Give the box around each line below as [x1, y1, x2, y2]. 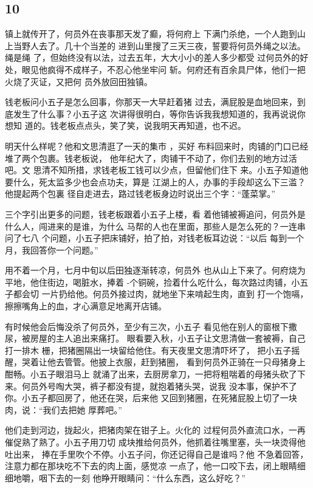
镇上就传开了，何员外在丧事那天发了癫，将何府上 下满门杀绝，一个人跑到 [5, 27, 297, 40]
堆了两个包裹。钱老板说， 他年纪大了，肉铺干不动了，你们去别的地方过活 [5, 151, 297, 164]
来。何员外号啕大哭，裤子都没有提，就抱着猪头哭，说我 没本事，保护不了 [5, 379, 297, 392]
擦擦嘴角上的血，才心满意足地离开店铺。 [5, 300, 167, 312]
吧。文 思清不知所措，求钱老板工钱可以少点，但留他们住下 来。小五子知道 [5, 163, 300, 176]
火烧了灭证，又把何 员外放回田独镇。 [5, 75, 153, 88]
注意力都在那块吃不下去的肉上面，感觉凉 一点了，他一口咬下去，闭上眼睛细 [5, 459, 306, 472]
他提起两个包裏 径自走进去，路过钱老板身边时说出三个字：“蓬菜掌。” [5, 187, 275, 200]
